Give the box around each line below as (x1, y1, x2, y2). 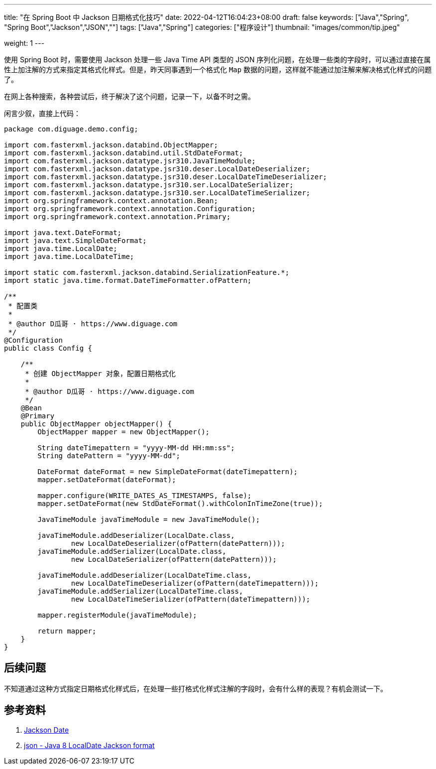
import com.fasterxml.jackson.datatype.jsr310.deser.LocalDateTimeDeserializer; (4, 173, 327, 181)
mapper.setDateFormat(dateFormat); (37, 476, 176, 484)
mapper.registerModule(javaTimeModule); (37, 611, 197, 619)
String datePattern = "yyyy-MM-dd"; (37, 452, 181, 460)
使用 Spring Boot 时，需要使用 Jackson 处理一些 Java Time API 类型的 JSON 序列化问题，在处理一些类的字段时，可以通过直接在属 (4, 55, 431, 64)
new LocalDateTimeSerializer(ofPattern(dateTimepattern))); (71, 595, 311, 603)
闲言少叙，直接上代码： (4, 109, 81, 118)
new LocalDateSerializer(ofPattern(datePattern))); (71, 555, 277, 563)
